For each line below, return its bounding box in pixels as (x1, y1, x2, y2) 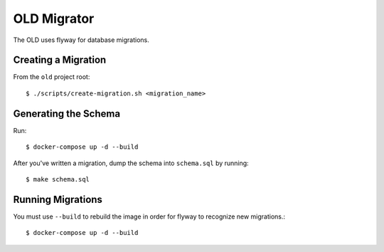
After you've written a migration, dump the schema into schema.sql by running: (13, 159, 249, 167)
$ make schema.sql (26, 175, 90, 183)
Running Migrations (13, 193, 103, 206)
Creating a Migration (13, 54, 107, 66)
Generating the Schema (13, 107, 121, 120)
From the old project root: (13, 73, 90, 81)
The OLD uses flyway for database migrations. (13, 36, 149, 44)
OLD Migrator (13, 11, 95, 26)
